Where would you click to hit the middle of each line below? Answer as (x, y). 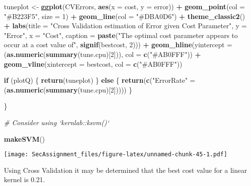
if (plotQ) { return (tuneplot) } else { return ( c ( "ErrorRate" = (100, 80)
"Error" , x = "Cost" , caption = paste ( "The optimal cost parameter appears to (121, 35)
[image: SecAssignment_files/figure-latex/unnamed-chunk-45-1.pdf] (116, 155)
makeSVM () (24, 139)
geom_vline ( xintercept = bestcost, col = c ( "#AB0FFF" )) (93, 64)
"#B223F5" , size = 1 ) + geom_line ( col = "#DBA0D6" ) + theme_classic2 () (125, 16)
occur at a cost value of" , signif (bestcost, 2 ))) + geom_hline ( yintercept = (118, 45)
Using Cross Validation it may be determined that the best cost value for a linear (125, 170)
